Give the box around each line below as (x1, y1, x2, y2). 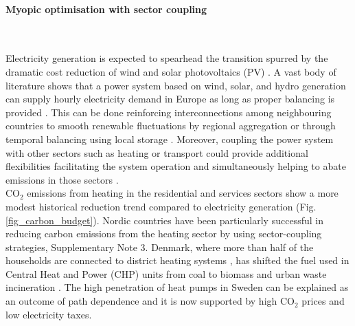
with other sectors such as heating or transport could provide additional (5, 145, 308, 160)
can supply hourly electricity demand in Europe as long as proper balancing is (5, 91, 335, 106)
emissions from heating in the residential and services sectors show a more (27, 186, 339, 200)
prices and (301, 294, 345, 308)
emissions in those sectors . (5, 172, 119, 186)
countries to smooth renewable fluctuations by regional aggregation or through (5, 118, 336, 133)
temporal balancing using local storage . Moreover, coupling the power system (5, 131, 334, 146)
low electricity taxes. (5, 307, 92, 321)
